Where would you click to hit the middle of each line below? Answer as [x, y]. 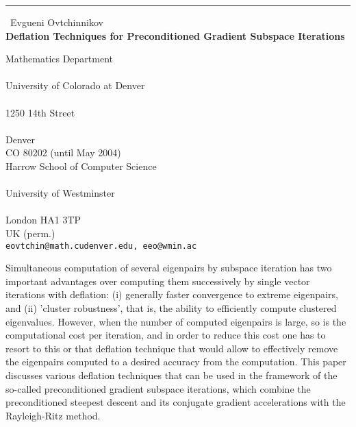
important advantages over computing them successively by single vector [158, 281]
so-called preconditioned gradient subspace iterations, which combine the [158, 388]
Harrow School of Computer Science [81, 166]
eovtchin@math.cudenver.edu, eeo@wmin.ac [101, 246]
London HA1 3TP [43, 220]
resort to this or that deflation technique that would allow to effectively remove [172, 348]
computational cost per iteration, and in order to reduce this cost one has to [166, 335]
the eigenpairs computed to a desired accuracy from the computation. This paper [176, 362]
